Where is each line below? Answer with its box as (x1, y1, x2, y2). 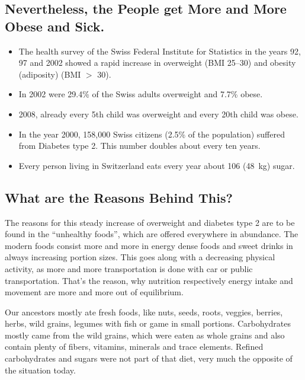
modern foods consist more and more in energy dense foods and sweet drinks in (5, 239, 293, 251)
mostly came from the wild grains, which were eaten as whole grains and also (5, 328, 285, 341)
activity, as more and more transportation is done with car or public (5, 262, 253, 274)
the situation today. (5, 363, 76, 376)
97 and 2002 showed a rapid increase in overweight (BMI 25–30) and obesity (18, 56, 296, 69)
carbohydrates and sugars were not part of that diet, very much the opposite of (5, 352, 293, 365)
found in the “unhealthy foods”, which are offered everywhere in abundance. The (5, 228, 298, 240)
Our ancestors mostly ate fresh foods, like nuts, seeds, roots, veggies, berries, (5, 305, 283, 318)
